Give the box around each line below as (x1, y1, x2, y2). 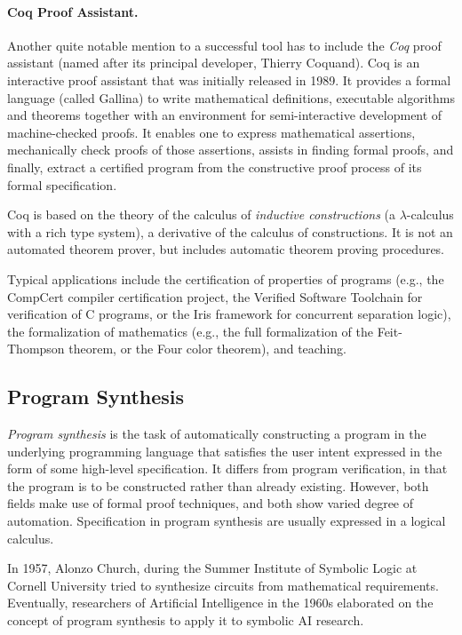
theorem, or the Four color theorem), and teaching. (68, 339, 346, 358)
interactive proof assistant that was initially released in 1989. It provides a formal (7, 70, 451, 89)
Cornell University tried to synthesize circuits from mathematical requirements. (7, 575, 439, 594)
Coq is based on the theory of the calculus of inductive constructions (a (7, 205, 396, 224)
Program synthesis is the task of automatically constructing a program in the (7, 425, 426, 443)
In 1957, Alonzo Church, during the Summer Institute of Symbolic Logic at (7, 559, 418, 577)
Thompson (7, 339, 65, 358)
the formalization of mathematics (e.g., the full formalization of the (7, 321, 374, 340)
